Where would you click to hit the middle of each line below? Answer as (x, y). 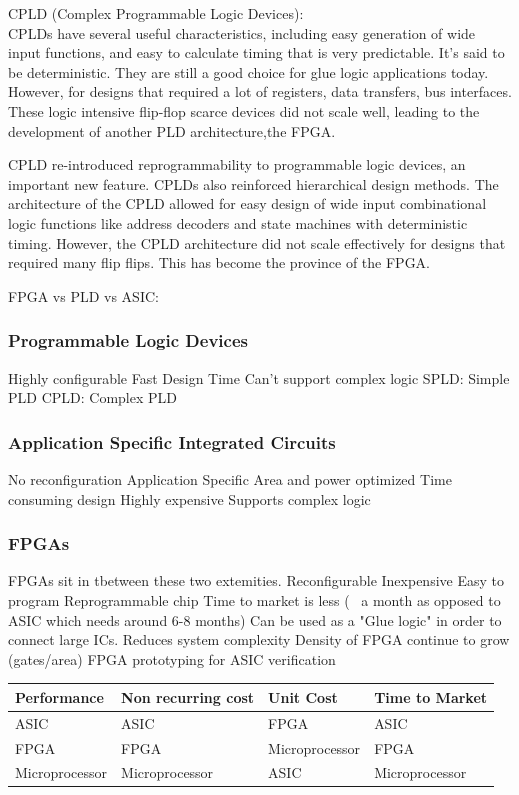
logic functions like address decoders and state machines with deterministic (238, 222)
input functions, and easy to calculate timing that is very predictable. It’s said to (256, 52)
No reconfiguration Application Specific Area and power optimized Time (230, 478)
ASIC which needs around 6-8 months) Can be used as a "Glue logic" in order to (255, 619)
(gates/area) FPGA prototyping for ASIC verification (172, 658)
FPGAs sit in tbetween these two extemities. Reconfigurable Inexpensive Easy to (256, 580)
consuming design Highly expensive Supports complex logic (189, 498)
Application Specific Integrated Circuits (172, 441)
